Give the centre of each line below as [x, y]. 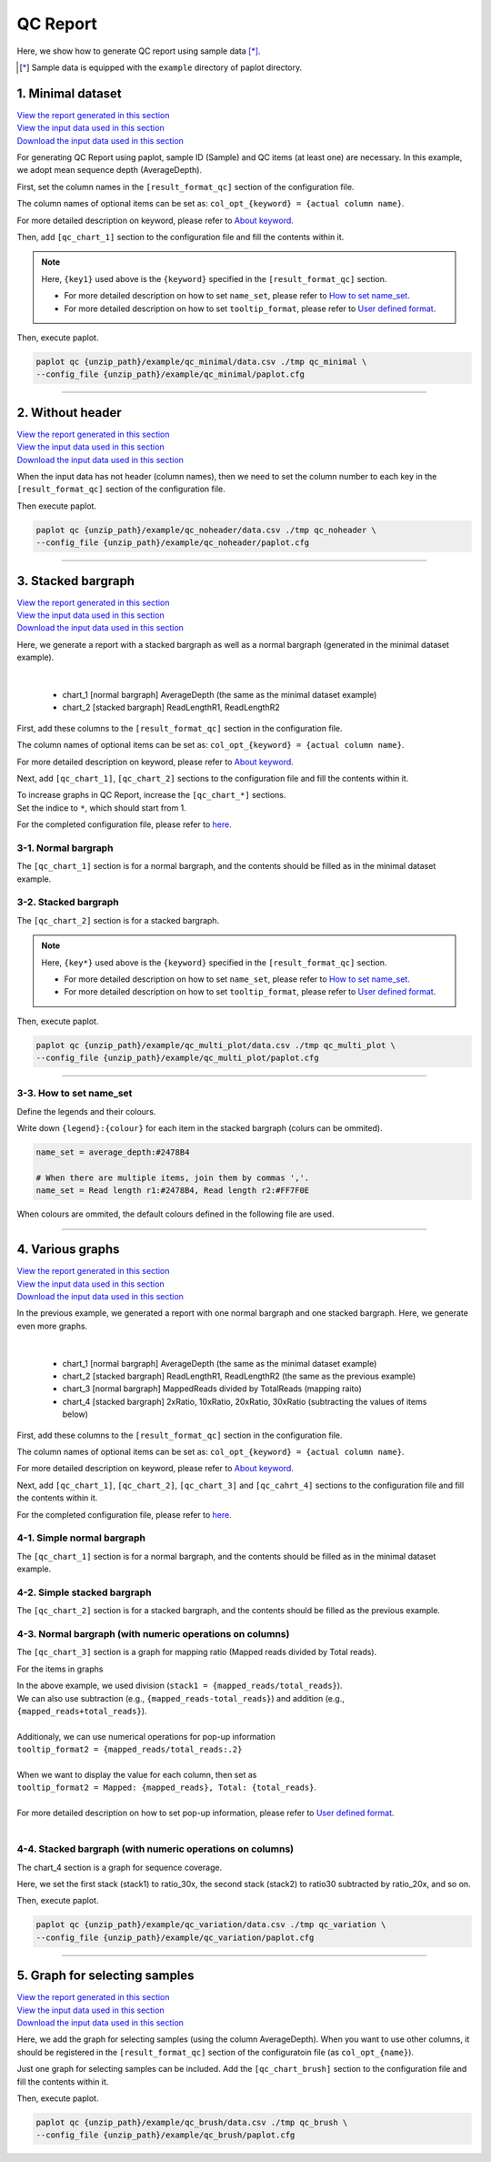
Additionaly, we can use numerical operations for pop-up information [146, 1736]
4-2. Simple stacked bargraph [84, 1592]
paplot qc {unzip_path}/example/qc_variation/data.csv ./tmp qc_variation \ [211, 1925]
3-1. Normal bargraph [65, 848]
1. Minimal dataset [69, 93]
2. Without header [69, 413]
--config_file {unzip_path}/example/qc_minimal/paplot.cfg [170, 374]
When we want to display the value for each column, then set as [137, 1774]
